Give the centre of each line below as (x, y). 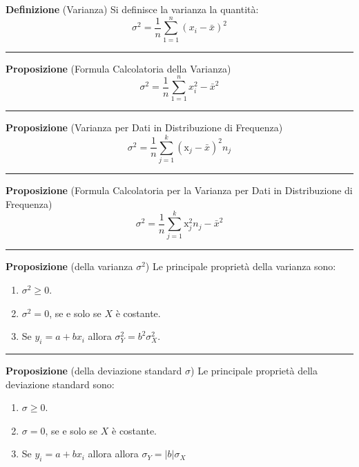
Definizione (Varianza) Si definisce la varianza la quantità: (132, 9)
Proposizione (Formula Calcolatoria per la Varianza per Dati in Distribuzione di (179, 190)
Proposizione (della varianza (69, 266)
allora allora (113, 454)
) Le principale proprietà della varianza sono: (241, 266)
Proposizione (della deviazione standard (94, 371)
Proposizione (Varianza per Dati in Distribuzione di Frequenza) (144, 127)
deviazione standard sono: (60, 384)
